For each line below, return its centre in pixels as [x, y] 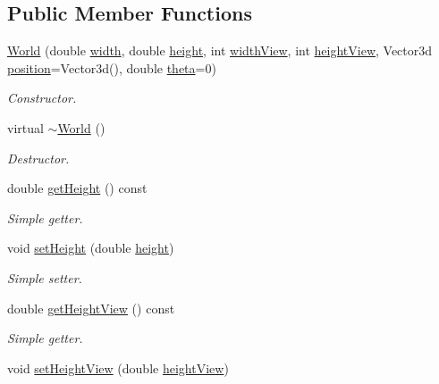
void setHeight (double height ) [91, 248]
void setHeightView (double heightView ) [118, 367]
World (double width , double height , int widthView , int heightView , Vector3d [220, 50]
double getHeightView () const [91, 308]
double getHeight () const [77, 188]
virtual [25, 127]
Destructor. [38, 158]
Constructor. [42, 98]
